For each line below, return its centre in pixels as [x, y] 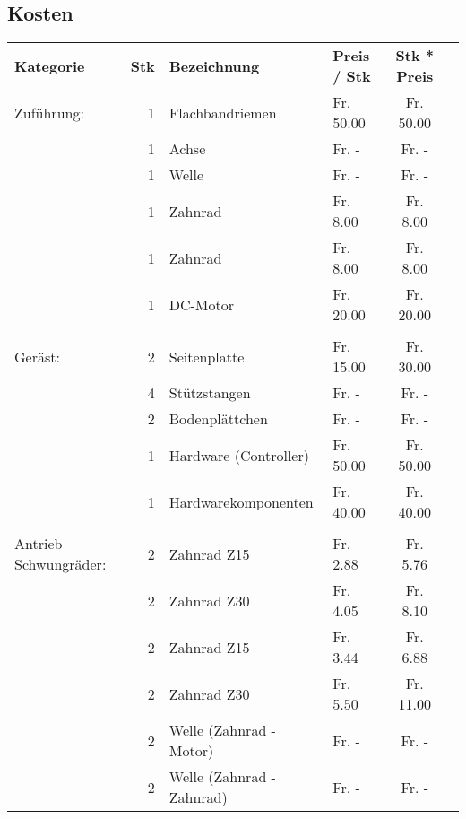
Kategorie [50, 65]
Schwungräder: [60, 564]
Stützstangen [210, 393]
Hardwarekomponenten [241, 501]
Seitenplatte [207, 356]
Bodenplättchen [218, 419]
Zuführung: [49, 112]
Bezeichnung [214, 65]
